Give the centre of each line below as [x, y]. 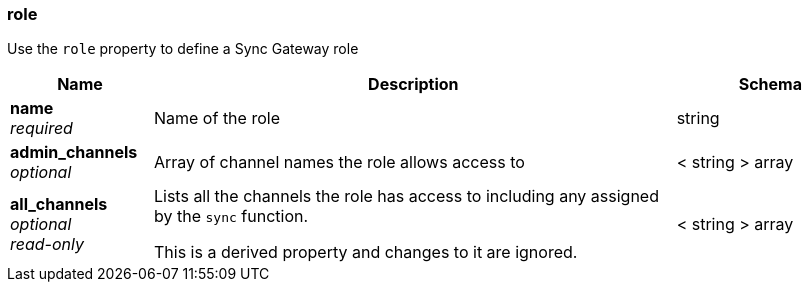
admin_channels [74, 152]
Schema [770, 84]
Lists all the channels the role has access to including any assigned [406, 196]
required [41, 128]
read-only [47, 244]
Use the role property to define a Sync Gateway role [183, 49]
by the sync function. [231, 216]
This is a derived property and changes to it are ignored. [365, 252]
